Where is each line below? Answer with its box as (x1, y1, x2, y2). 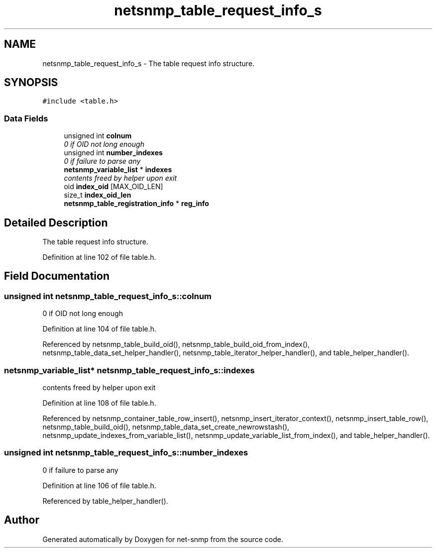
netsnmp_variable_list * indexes (64, 165, 172, 174)
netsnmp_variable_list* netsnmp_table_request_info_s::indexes (4, 365, 255, 375)
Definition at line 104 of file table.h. (42, 325, 157, 333)
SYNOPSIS (4, 76, 58, 89)
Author (4, 514, 39, 527)
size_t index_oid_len (64, 191, 131, 200)
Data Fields (4, 113, 48, 123)
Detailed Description (4, 216, 108, 229)
